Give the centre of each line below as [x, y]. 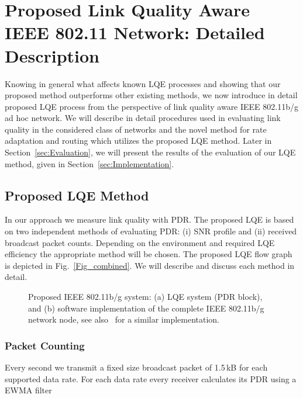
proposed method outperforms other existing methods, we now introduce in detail [151, 95]
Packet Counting [45, 345]
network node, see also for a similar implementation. [124, 319]
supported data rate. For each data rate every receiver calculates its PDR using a [151, 378]
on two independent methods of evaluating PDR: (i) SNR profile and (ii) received [151, 231]
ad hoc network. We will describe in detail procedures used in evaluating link [143, 118]
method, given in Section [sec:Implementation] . [89, 163]
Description [52, 55]
